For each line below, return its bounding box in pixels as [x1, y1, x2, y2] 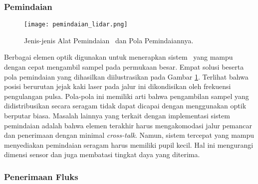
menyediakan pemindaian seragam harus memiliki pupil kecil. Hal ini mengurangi [4, 139, 254, 150]
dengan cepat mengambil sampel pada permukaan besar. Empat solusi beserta [4, 62, 244, 72]
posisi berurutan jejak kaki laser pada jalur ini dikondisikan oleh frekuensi [4, 81, 231, 92]
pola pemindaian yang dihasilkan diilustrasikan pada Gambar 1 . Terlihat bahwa [4, 71, 249, 82]
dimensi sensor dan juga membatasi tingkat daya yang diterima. [4, 149, 200, 160]
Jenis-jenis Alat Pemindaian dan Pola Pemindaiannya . [24, 35, 194, 45]
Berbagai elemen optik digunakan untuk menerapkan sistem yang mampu [4, 52, 233, 62]
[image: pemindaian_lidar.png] [24, 21, 128, 28]
